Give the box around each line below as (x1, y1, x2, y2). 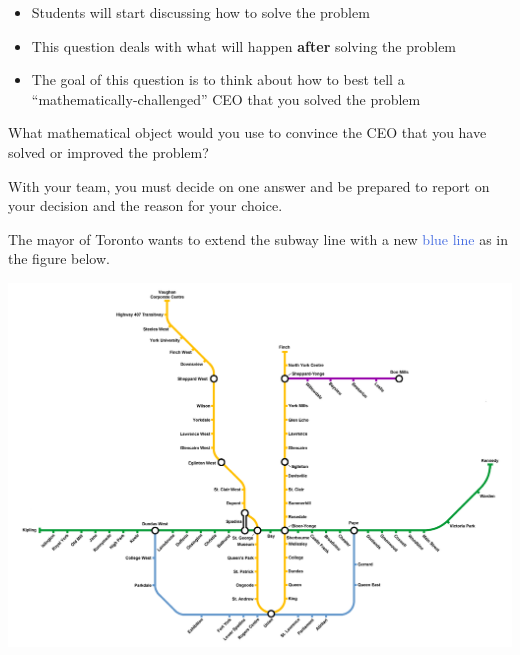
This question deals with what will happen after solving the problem (31, 35, 457, 56)
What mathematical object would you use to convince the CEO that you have (8, 122, 487, 143)
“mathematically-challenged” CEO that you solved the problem (31, 88, 421, 109)
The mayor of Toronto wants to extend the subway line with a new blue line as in (8, 228, 509, 249)
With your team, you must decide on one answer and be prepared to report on (8, 175, 490, 196)
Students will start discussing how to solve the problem (31, 2, 370, 22)
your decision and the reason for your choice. (8, 195, 283, 216)
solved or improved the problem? (8, 141, 209, 162)
